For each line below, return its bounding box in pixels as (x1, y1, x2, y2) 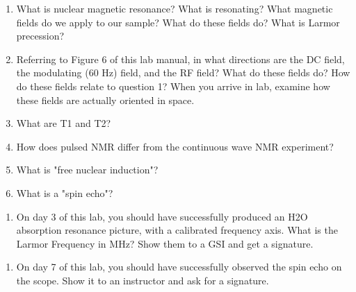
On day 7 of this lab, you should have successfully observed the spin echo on (16, 259, 342, 274)
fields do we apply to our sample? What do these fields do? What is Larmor (16, 15, 340, 29)
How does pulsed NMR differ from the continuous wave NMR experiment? (16, 139, 334, 153)
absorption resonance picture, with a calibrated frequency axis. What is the (16, 223, 338, 237)
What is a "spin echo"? (16, 185, 113, 200)
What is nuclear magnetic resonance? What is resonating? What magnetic (16, 1, 333, 15)
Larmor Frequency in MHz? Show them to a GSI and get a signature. (16, 236, 314, 250)
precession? (16, 28, 65, 43)
